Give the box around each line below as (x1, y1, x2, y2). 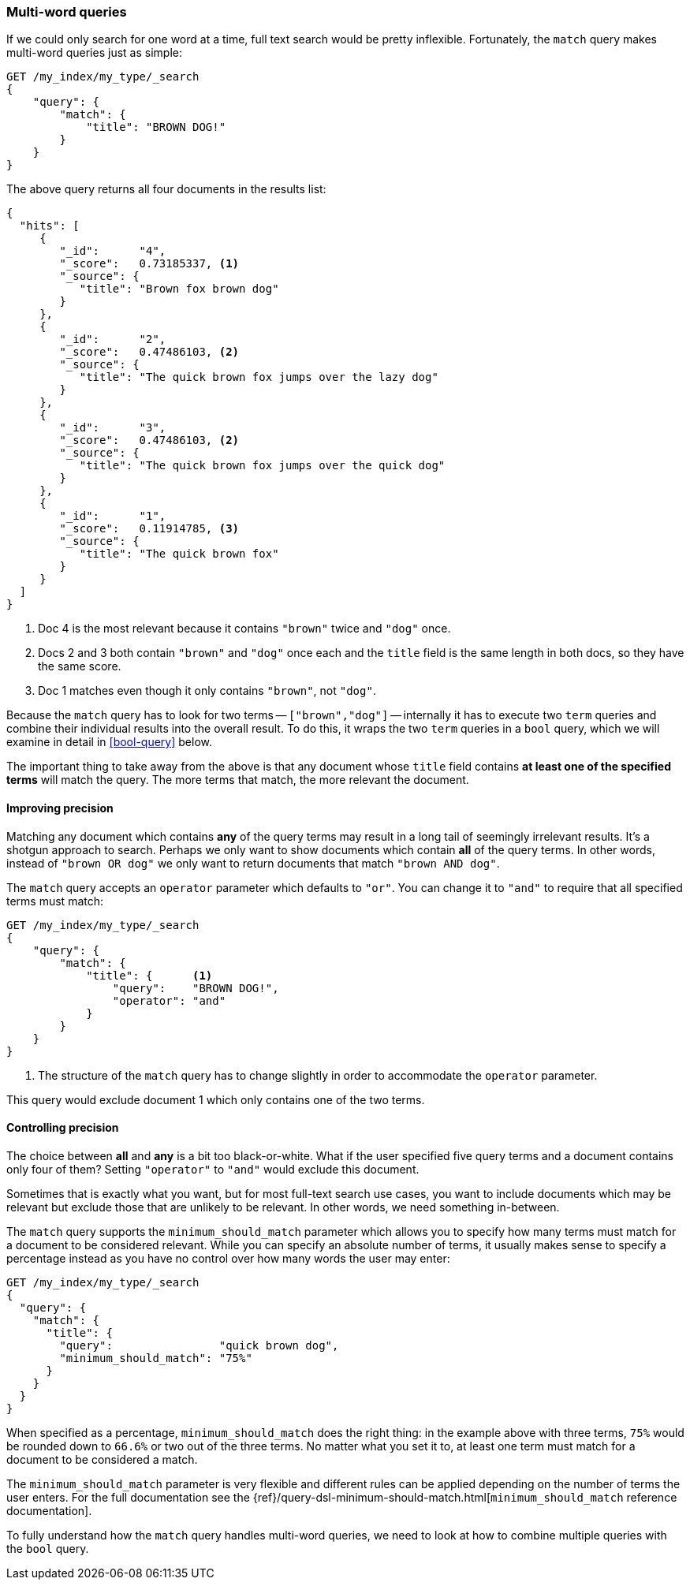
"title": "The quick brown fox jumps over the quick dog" (79, 459, 446, 472)
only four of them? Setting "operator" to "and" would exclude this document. (6, 1162, 420, 1176)
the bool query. (6, 1541, 89, 1555)
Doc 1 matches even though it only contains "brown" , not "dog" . (38, 684, 376, 698)
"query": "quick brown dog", (59, 1338, 339, 1352)
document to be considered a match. (6, 1452, 198, 1466)
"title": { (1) (86, 968, 213, 982)
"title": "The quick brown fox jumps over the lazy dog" (79, 371, 438, 384)
